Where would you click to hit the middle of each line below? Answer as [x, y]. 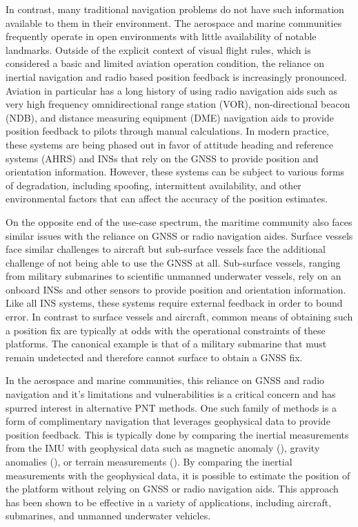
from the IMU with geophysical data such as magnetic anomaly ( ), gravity [163, 448]
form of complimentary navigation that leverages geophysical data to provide [168, 421]
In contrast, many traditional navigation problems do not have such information [175, 9]
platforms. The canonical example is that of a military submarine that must [166, 344]
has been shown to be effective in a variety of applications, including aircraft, [169, 502]
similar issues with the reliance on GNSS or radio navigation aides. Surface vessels [179, 235]
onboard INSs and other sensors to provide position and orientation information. [176, 289]
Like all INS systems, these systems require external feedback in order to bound [174, 303]
